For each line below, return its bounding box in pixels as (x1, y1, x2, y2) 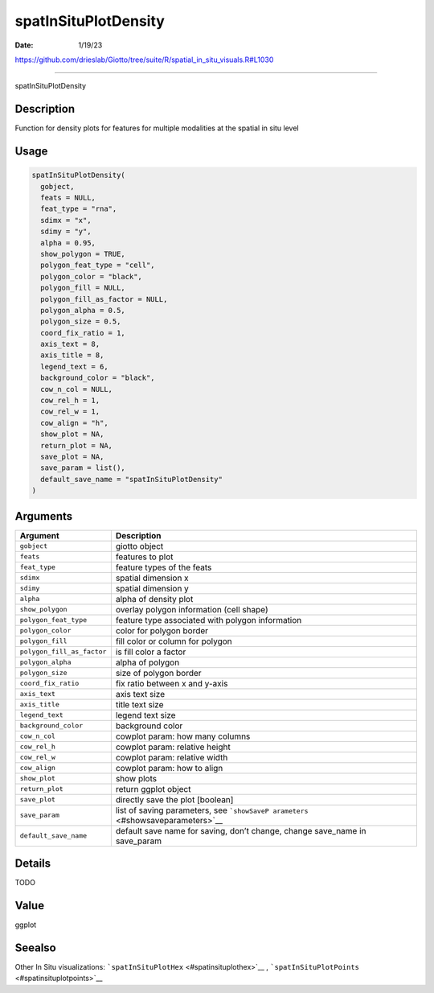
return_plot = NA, (40, 441, 113, 450)
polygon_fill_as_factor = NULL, (40, 295, 168, 303)
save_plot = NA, (40, 452, 104, 461)
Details (14, 857, 51, 871)
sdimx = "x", (40, 216, 92, 225)
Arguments (14, 509, 73, 523)
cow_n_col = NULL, (40, 385, 113, 393)
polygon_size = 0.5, (40, 317, 121, 326)
